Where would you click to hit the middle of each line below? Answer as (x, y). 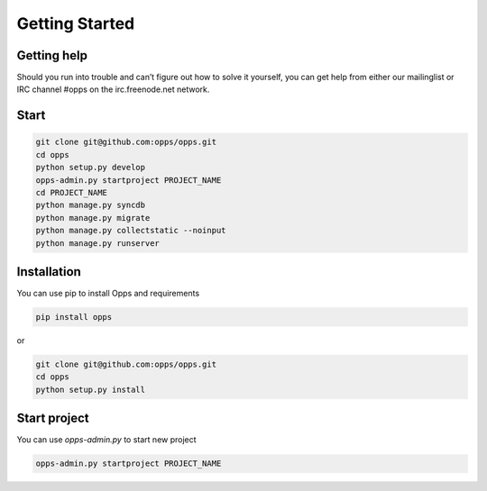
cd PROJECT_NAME (72, 193)
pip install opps (74, 317)
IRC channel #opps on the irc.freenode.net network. (113, 89)
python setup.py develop (91, 168)
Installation (49, 272)
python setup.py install (91, 389)
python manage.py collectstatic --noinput (131, 231)
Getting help (52, 55)
